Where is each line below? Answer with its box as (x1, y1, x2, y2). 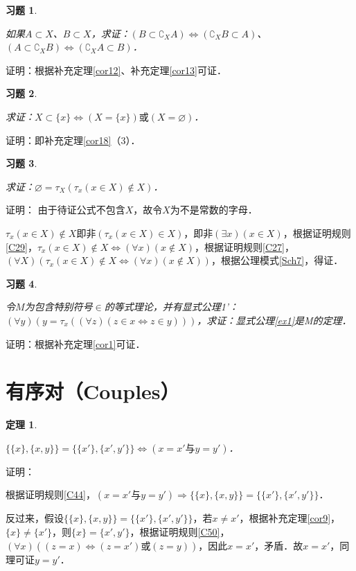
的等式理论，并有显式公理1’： (104, 299, 239, 314)
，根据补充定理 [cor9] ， (239, 511, 341, 525)
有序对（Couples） (6, 377, 180, 405)
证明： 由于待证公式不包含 (6, 202, 125, 217)
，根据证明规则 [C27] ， (195, 239, 294, 254)
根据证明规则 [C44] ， (6, 487, 96, 502)
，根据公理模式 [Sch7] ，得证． (211, 253, 344, 267)
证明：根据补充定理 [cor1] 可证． (6, 336, 145, 351)
